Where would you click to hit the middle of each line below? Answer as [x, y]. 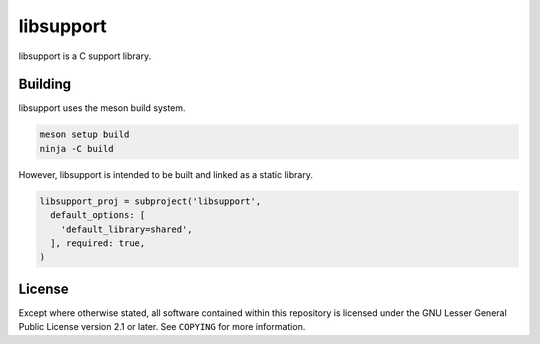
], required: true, [98, 243]
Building [45, 84]
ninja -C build [76, 148]
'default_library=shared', [127, 229]
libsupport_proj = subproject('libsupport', [150, 201]
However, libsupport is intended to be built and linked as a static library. [166, 174]
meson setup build [84, 134]
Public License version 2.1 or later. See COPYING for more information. [162, 327]
